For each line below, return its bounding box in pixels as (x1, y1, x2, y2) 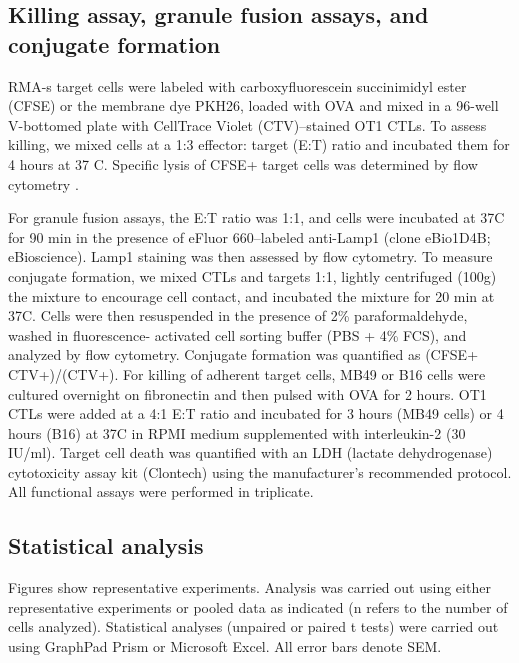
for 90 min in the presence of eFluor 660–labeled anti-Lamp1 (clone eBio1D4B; (8, 226, 491, 247)
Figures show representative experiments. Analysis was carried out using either (8, 577, 491, 598)
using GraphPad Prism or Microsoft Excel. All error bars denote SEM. (8, 636, 442, 657)
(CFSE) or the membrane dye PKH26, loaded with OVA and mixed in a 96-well (8, 95, 499, 116)
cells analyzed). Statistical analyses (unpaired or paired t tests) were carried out (8, 616, 499, 637)
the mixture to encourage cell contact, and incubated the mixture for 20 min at (8, 285, 495, 306)
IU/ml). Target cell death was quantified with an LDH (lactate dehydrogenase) (8, 442, 493, 463)
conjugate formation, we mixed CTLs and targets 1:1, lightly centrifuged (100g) (8, 265, 497, 286)
